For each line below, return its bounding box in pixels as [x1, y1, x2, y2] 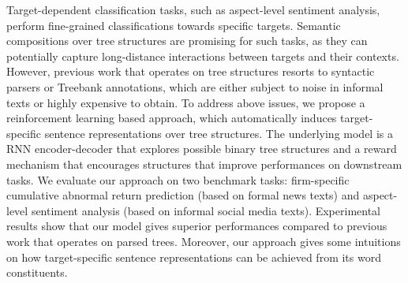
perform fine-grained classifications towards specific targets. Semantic [6, 17, 341, 33]
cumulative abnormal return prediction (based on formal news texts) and [6, 187, 360, 203]
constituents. [6, 264, 68, 281]
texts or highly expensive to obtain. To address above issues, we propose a [6, 94, 365, 110]
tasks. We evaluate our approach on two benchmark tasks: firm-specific [6, 171, 350, 188]
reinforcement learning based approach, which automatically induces [6, 110, 337, 126]
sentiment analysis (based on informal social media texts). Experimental [31, 202, 380, 218]
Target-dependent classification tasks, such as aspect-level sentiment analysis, [6, 2, 380, 17]
